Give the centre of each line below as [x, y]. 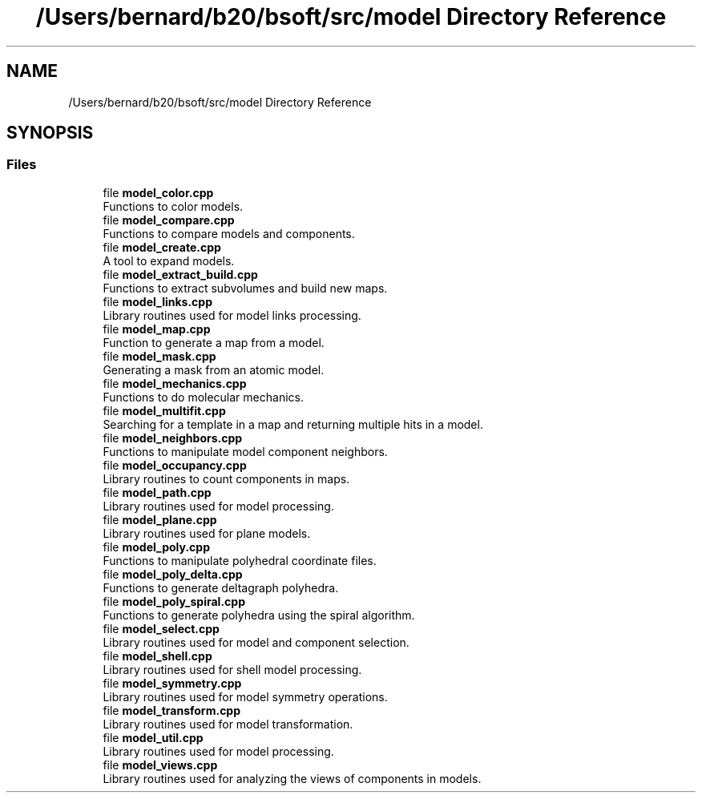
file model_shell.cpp [157, 656]
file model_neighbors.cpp [173, 438]
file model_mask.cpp [159, 356]
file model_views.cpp [160, 765]
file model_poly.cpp [156, 547]
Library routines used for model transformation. [228, 724]
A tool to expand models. [169, 260]
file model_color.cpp [158, 192]
